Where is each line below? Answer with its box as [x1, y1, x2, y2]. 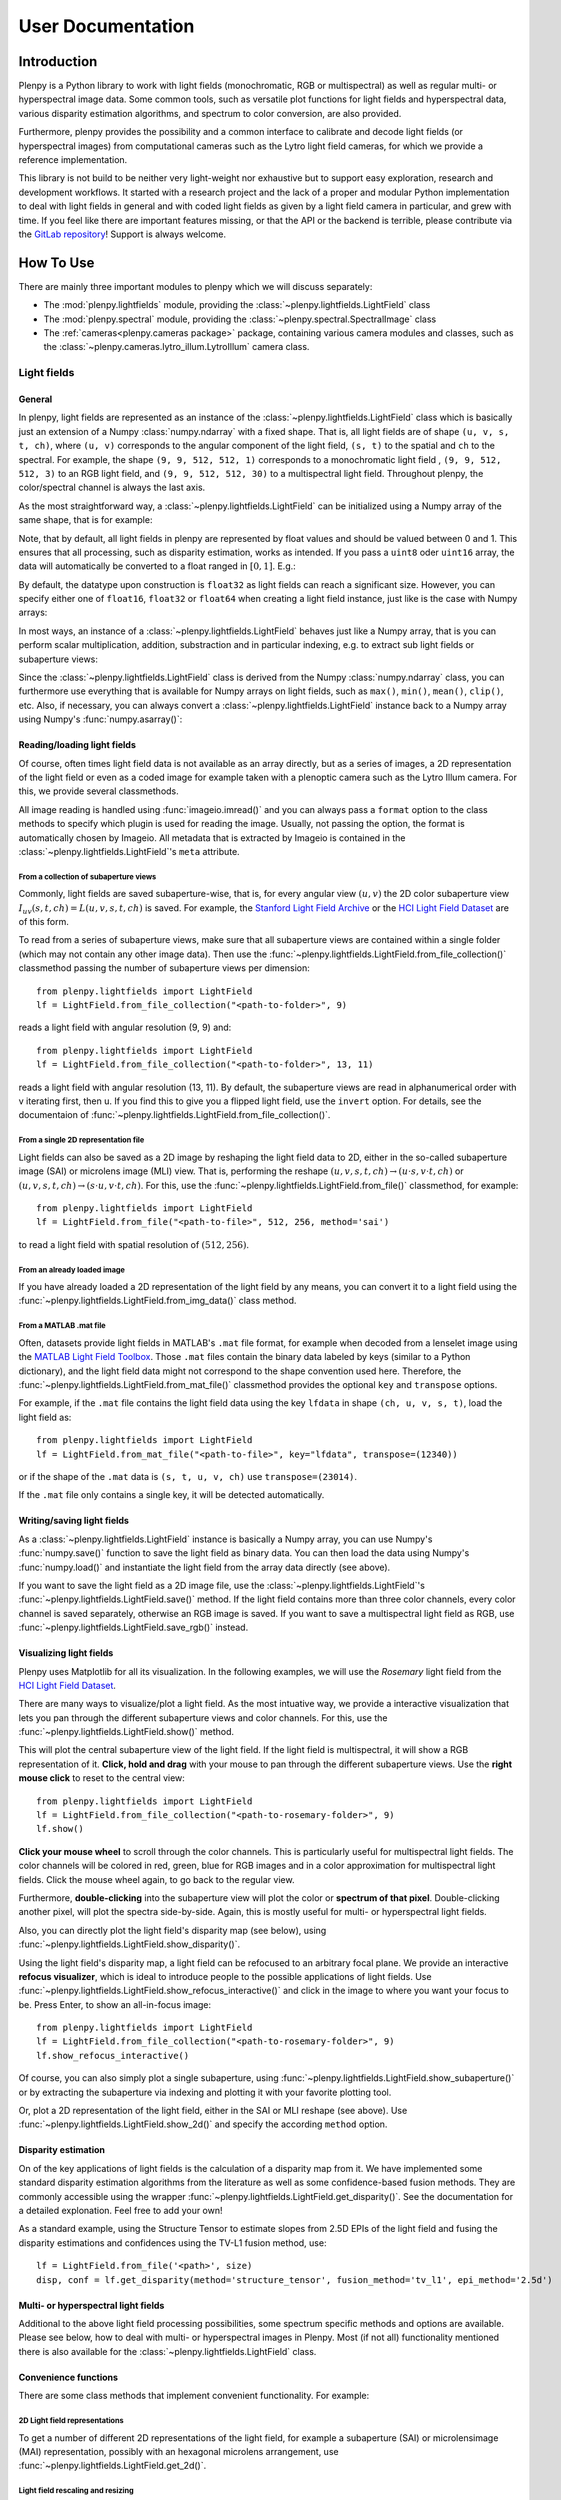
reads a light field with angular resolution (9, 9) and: [18, 1021, 232, 1034]
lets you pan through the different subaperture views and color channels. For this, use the [18, 1711, 388, 1724]
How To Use [18, 254, 95, 271]
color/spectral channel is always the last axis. [18, 481, 206, 494]
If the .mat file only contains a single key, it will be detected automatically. [18, 1489, 325, 1501]
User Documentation [18, 15, 195, 37]
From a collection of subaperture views [18, 871, 157, 882]
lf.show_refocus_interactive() [36, 2050, 190, 2061]
